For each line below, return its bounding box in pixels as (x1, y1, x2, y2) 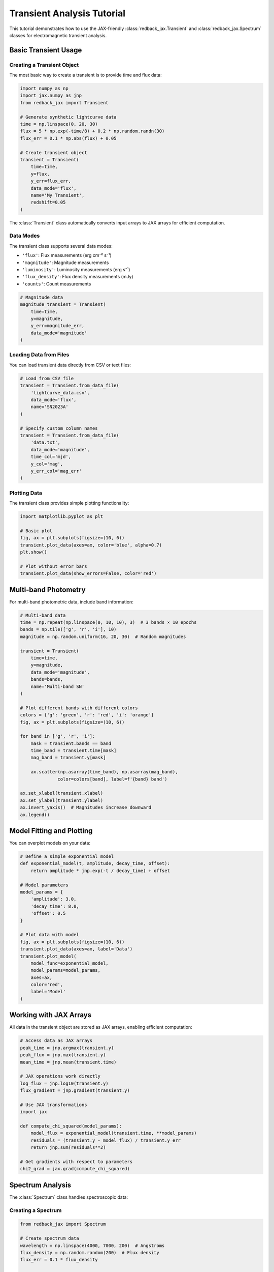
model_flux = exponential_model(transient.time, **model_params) (30, 1130, 197, 1136)
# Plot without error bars (20, 563, 87, 569)
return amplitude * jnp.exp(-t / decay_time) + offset (30, 868, 170, 874)
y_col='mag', (30, 461, 63, 467)
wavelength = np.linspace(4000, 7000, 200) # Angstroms (20, 1242, 165, 1249)
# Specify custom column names (20, 425, 98, 431)
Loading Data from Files (9, 351, 70, 358)
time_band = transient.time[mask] (30, 748, 117, 754)
